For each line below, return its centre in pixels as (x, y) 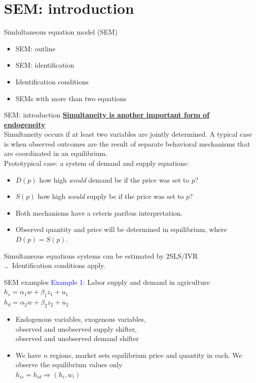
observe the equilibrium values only (69, 364)
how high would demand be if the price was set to (114, 179)
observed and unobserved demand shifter (77, 338)
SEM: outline (36, 48)
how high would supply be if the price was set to (111, 196)
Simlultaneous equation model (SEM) (61, 32)
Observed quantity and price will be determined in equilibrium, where (121, 229)
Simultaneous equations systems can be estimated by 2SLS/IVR (101, 255)
